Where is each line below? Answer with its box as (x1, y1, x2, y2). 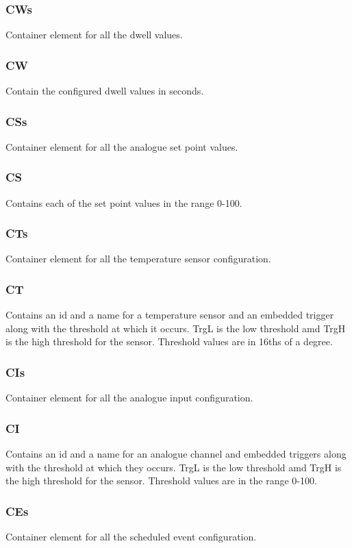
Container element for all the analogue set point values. (5, 139, 238, 153)
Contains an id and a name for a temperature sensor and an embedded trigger (5, 308, 334, 322)
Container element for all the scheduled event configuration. (5, 530, 257, 544)
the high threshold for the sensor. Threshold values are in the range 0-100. (5, 473, 317, 488)
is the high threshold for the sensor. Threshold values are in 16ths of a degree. (5, 334, 333, 349)
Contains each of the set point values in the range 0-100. (5, 195, 242, 210)
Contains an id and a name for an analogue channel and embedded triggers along (5, 447, 347, 461)
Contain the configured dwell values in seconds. (5, 84, 204, 98)
